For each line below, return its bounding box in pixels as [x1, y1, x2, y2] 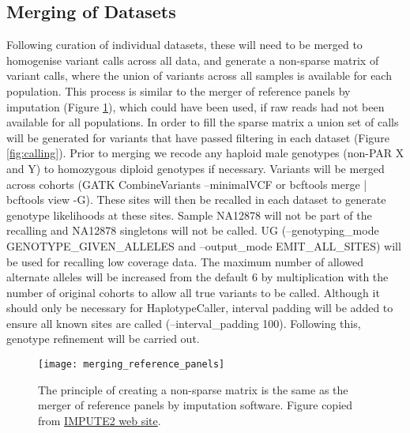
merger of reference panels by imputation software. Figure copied [38, 397, 353, 413]
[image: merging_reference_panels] [38, 359, 225, 371]
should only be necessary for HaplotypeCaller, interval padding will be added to [6, 299, 393, 316]
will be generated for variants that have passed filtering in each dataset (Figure [6, 129, 389, 145]
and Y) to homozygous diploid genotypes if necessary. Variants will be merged [6, 160, 385, 176]
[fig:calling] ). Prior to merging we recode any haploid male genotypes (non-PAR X [6, 145, 404, 161]
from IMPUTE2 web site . [38, 412, 161, 428]
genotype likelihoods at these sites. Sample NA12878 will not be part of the [6, 206, 372, 223]
